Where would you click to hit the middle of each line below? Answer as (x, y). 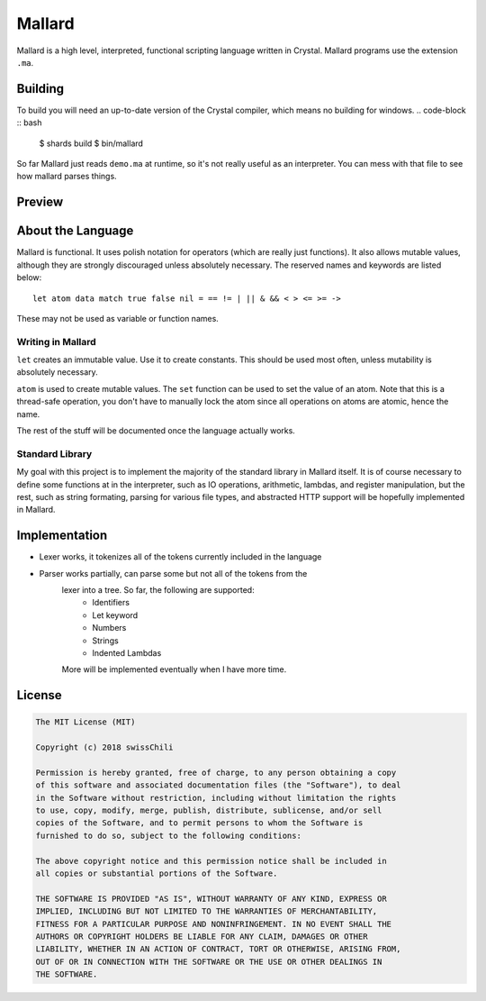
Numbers (109, 628)
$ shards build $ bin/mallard (91, 143)
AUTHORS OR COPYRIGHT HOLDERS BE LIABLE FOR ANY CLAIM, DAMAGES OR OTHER (202, 936)
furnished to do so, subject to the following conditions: (168, 835)
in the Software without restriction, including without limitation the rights (216, 798)
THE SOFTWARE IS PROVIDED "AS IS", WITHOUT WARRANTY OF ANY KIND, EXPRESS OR (211, 898)
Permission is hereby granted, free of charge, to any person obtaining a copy (216, 772)
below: (29, 278)
